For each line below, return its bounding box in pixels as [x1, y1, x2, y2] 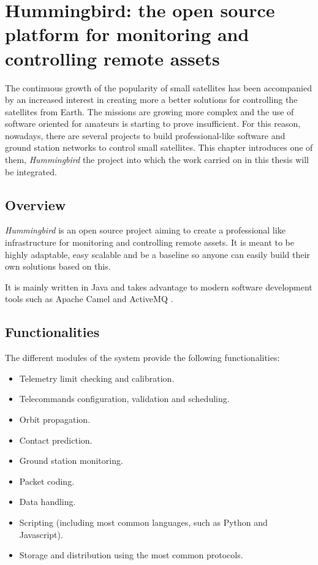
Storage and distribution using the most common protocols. [19, 548, 243, 561]
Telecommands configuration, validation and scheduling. [19, 392, 230, 405]
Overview [5, 195, 66, 214]
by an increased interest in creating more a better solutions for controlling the [5, 93, 298, 106]
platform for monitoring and [5, 21, 249, 47]
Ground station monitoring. [19, 454, 123, 467]
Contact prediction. [19, 433, 93, 446]
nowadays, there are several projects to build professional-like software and [5, 129, 286, 142]
